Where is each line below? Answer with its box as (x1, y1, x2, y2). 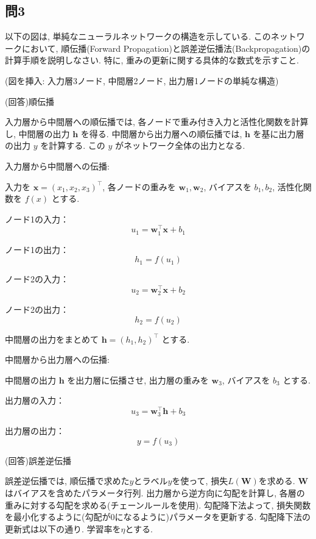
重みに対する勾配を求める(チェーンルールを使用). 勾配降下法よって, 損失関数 (5, 498, 311, 511)
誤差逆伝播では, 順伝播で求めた (5, 474, 130, 487)
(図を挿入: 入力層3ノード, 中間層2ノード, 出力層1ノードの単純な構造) (5, 74, 279, 87)
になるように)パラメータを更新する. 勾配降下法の (114, 510, 311, 523)
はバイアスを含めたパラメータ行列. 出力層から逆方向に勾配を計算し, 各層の (5, 486, 305, 499)
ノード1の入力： (5, 212, 69, 225)
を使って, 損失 (172, 474, 228, 487)
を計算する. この (40, 139, 105, 152)
